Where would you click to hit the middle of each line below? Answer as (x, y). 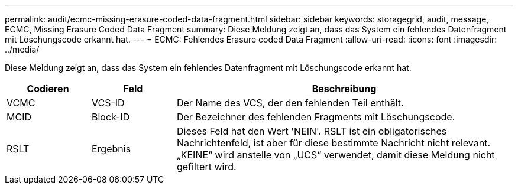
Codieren (48, 89)
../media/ (22, 49)
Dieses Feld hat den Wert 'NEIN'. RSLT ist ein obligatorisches (312, 131)
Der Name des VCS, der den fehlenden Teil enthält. (290, 103)
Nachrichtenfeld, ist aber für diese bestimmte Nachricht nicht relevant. (334, 143)
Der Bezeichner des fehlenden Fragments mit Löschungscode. (316, 117)
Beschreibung (344, 89)
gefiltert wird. (206, 167)
